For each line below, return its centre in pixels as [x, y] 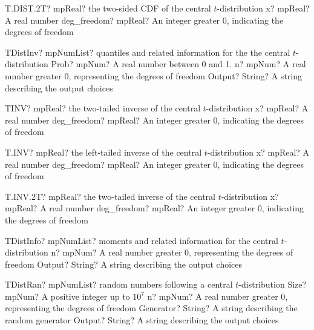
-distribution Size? [273, 284]
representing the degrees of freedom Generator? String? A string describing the [151, 308]
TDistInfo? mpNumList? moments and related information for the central [142, 240]
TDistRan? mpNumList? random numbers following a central [119, 284]
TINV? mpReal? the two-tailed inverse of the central [103, 108]
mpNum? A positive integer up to [67, 296]
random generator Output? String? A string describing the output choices [142, 320]
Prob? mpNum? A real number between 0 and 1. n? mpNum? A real [178, 64]
